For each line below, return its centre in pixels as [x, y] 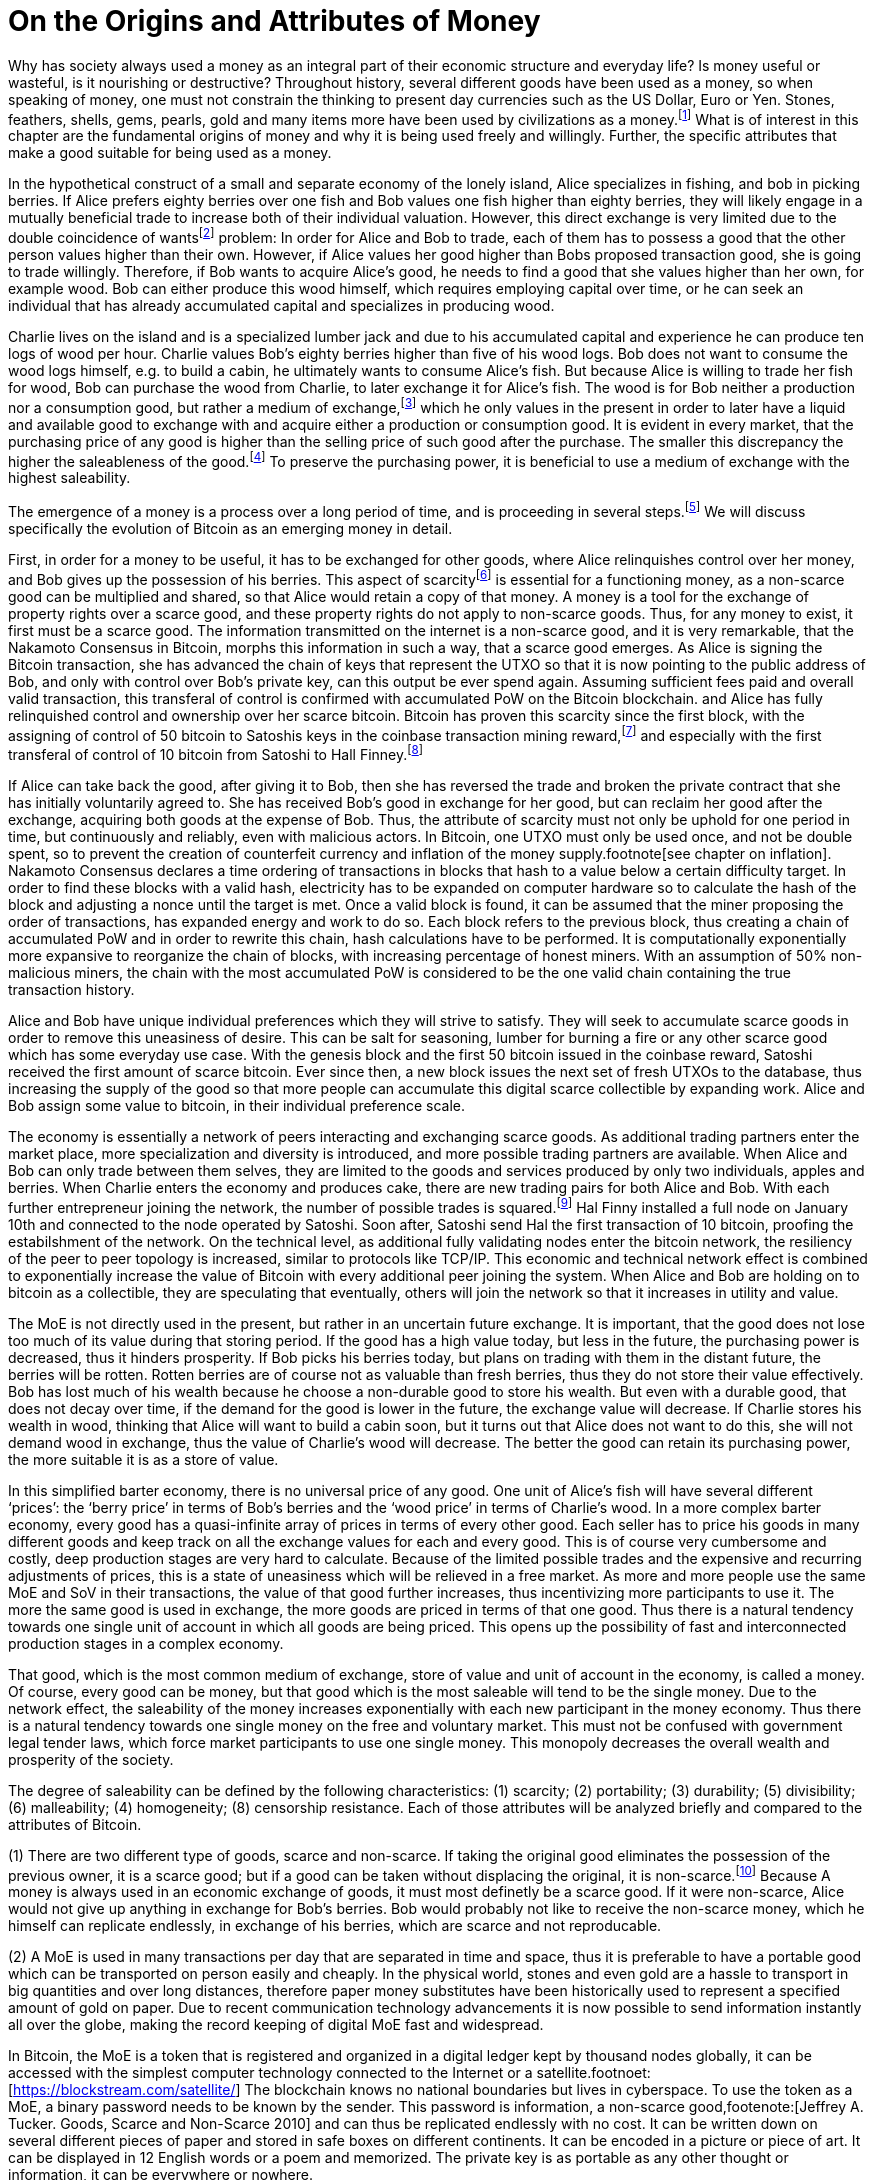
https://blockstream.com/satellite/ [124, 2090]
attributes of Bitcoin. [75, 1824]
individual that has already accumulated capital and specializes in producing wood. [281, 306]
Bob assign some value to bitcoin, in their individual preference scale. [237, 1105]
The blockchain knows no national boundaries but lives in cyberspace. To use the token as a [548, 2090]
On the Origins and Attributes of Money [274, 21]
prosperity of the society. [91, 1759]
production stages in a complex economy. [146, 1643]
